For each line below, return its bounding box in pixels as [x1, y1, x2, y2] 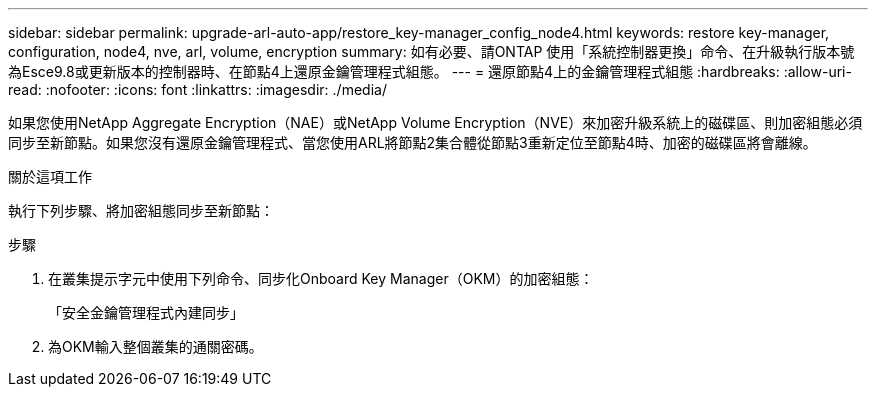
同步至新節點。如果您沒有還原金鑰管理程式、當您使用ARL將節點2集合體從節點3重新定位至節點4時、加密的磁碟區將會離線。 [8, 134, 817, 151]
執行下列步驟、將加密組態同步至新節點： [8, 202, 274, 219]
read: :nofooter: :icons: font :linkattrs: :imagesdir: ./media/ [8, 81, 387, 98]
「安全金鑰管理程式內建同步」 [48, 304, 244, 321]
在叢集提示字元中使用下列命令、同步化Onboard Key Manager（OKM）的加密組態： [48, 270, 594, 287]
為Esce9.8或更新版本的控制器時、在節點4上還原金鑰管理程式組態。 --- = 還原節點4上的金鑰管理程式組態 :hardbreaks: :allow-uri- [8, 63, 852, 80]
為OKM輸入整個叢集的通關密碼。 [48, 338, 263, 355]
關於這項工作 [8, 168, 92, 185]
